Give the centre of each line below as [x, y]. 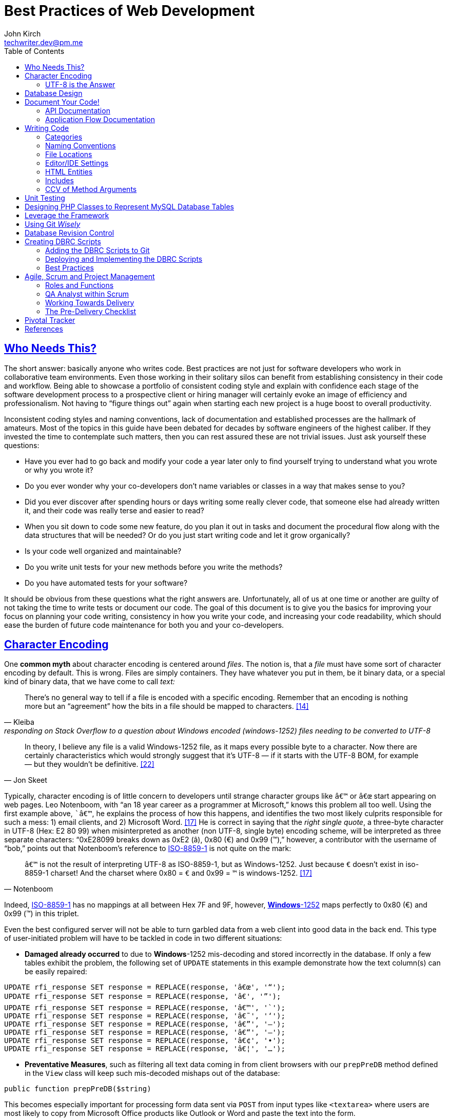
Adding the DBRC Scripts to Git [97, 250]
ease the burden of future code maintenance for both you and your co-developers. [144, 625]
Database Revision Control [70, 233]
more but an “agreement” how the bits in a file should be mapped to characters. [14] [167, 706]
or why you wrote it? [59, 470]
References [44, 329]
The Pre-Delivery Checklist [91, 311]
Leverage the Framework [67, 215]
